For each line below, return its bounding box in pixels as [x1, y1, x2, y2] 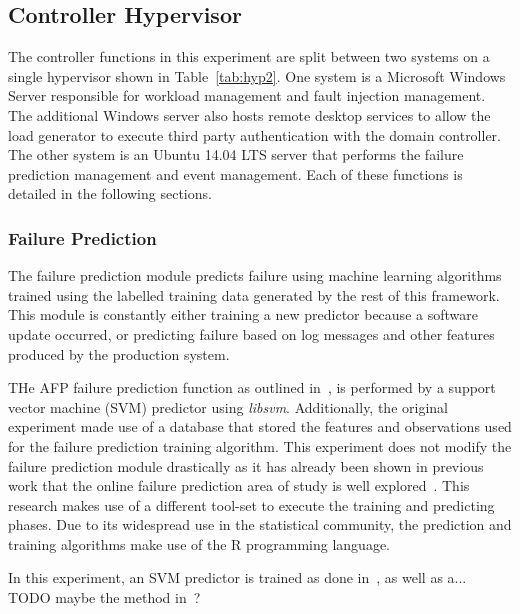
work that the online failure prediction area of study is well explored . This [8, 475, 470, 496]
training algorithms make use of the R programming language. [8, 533, 391, 554]
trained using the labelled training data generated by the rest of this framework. [8, 284, 500, 305]
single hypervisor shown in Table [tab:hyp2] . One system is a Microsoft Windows [8, 65, 506, 86]
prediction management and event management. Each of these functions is [8, 163, 463, 184]
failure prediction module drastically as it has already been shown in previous [8, 455, 484, 476]
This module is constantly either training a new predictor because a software [8, 304, 478, 325]
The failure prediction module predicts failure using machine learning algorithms [8, 265, 502, 286]
